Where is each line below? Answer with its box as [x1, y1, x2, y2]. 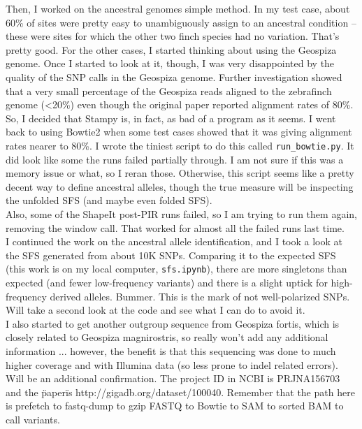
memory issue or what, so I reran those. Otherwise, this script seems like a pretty [6, 166, 354, 180]
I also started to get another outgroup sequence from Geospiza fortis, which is [6, 316, 340, 330]
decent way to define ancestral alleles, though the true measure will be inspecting [6, 179, 354, 194]
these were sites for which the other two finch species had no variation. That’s [6, 29, 340, 43]
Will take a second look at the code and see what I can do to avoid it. [6, 303, 305, 317]
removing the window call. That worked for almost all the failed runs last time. [6, 220, 345, 235]
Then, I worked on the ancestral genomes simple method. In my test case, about [6, 1, 350, 15]
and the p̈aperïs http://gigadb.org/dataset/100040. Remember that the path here [6, 384, 355, 399]
